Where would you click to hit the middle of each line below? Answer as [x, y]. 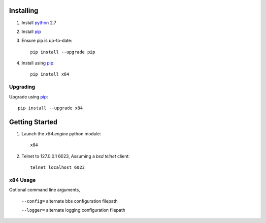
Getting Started [33, 122]
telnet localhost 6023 [58, 168]
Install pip [31, 32]
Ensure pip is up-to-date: [47, 41]
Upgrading [22, 87]
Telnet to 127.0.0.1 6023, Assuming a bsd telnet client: [76, 156]
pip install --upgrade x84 [50, 108]
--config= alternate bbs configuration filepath [69, 201]
